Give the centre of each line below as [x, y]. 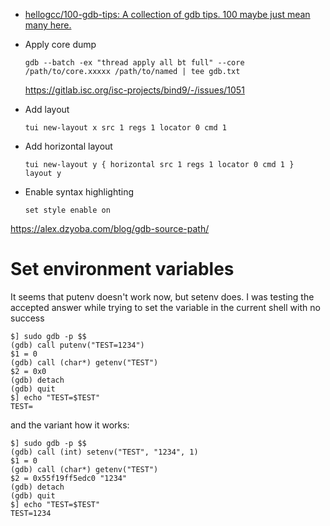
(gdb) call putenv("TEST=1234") [77, 345]
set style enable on [67, 210]
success [27, 318]
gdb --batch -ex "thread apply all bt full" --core [134, 63]
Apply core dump [60, 44]
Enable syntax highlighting [79, 192]
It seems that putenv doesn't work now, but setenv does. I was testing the [162, 296]
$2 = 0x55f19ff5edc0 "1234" [69, 478]
